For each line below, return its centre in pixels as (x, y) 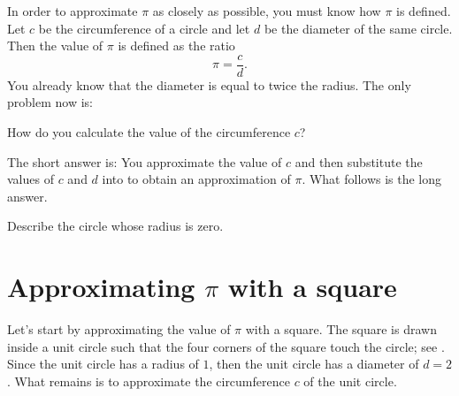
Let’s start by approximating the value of (119, 329)
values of (31, 179)
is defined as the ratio (176, 46)
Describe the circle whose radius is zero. (115, 226)
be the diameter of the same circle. (358, 28)
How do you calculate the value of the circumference (149, 132)
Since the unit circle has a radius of (103, 364)
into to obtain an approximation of (196, 179)
